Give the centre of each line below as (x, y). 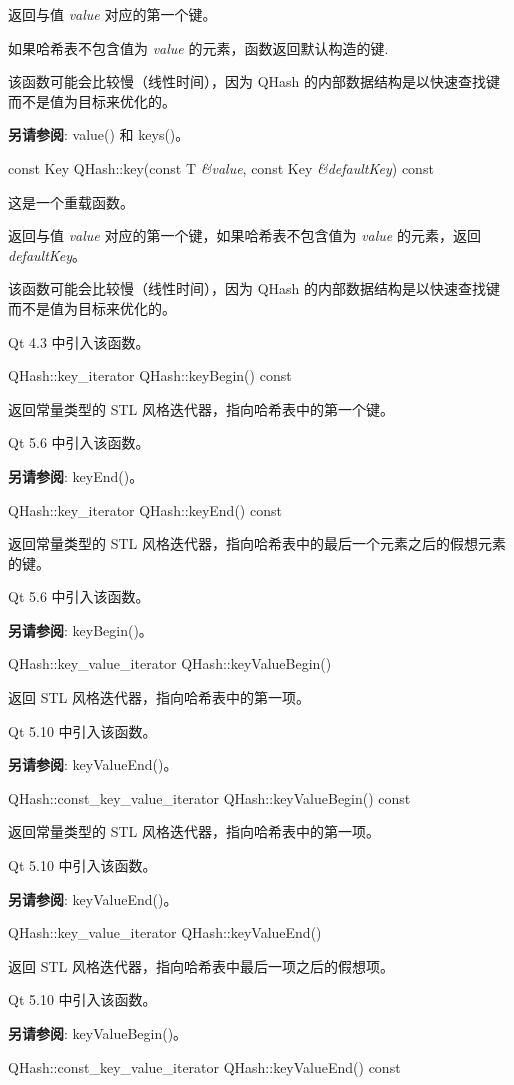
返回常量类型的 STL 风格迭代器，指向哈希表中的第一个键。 (201, 408)
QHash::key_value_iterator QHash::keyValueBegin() (170, 663)
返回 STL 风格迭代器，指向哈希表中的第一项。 (159, 697)
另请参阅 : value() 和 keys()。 (99, 134)
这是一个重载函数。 (71, 201)
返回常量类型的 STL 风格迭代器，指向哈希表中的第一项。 (194, 831)
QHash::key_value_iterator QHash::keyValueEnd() (165, 932)
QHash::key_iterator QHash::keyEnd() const (145, 509)
